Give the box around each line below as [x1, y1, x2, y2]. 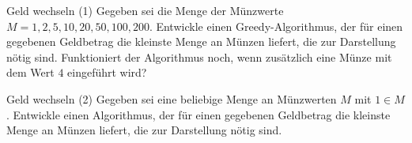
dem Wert [6, 64, 55, 81]
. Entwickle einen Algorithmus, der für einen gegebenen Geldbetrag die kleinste [6, 106, 391, 122]
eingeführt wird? [67, 64, 147, 81]
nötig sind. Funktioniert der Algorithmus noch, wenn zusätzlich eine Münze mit [6, 48, 392, 65]
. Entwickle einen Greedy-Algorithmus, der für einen [149, 17, 403, 34]
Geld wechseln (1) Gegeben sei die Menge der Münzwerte [6, 2, 284, 18]
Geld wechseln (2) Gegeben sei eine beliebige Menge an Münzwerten [6, 90, 337, 107]
